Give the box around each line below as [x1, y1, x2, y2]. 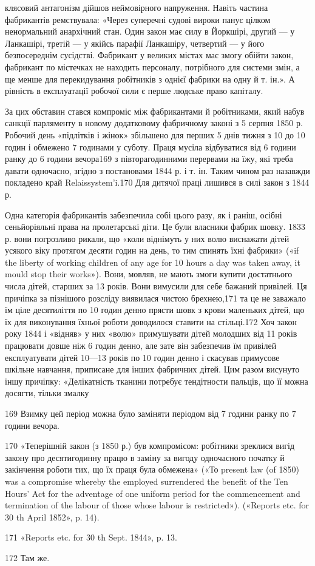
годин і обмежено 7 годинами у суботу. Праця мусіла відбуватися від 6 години [5, 140, 296, 153]
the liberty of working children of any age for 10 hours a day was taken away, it [5, 255, 300, 268]
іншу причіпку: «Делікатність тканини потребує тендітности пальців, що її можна [5, 374, 308, 387]
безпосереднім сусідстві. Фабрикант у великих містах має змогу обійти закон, [5, 49, 294, 61]
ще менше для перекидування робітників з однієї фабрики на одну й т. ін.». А [5, 72, 295, 85]
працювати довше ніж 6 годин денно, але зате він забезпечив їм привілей [5, 339, 277, 352]
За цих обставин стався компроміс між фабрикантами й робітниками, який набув [5, 104, 305, 117]
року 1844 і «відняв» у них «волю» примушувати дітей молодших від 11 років [5, 327, 297, 340]
